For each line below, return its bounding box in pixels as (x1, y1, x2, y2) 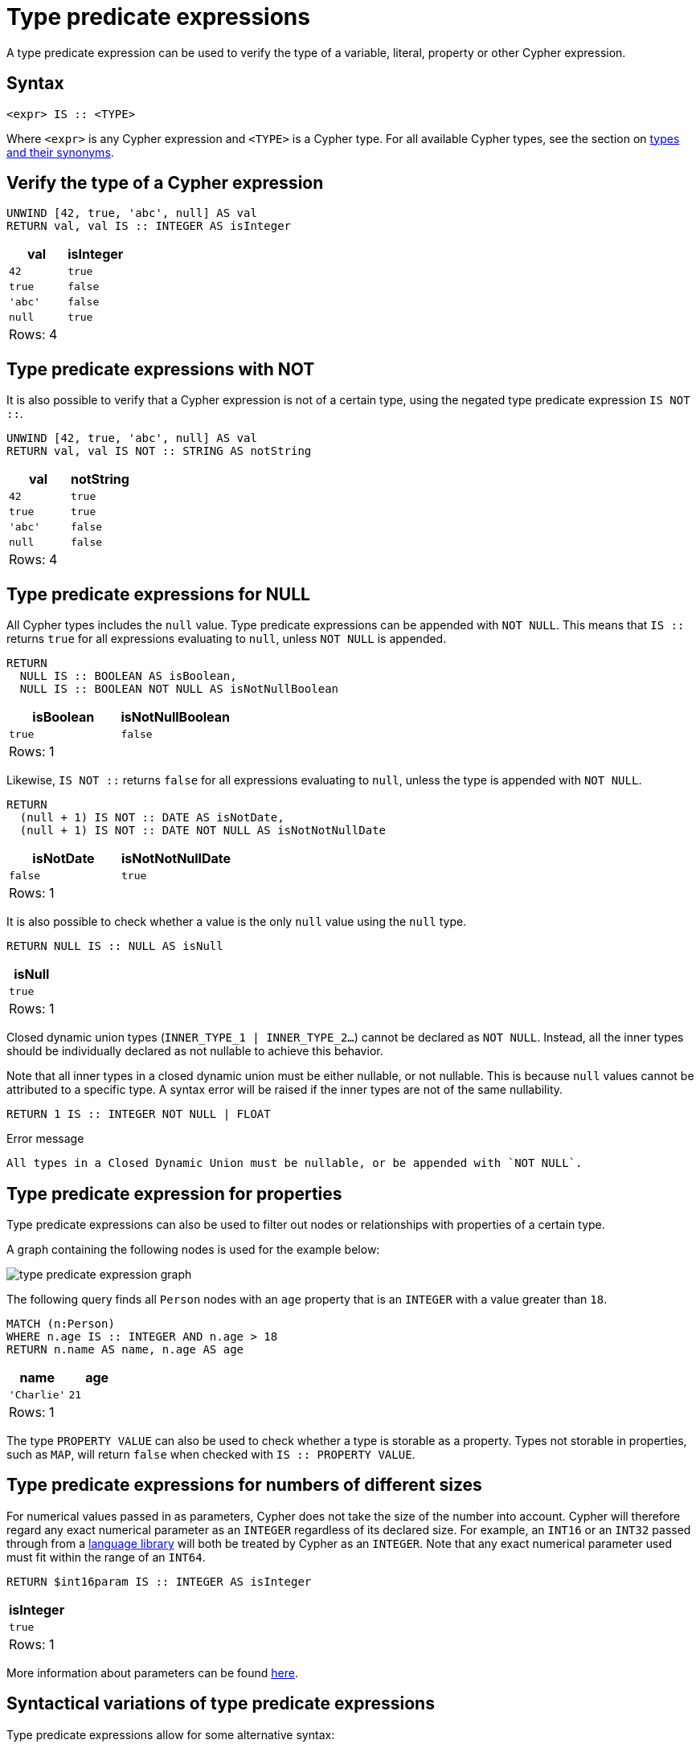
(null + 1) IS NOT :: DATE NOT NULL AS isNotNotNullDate (19, 824, 387, 837)
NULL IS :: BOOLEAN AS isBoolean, (19, 669, 237, 683)
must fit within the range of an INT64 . (6, 1549, 206, 1564)
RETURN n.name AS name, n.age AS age (6, 1342, 244, 1356)
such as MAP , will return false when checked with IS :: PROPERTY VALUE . (6, 1447, 415, 1461)
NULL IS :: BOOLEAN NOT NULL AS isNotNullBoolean (19, 682, 339, 696)
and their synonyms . (6, 145, 114, 159)
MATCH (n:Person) (6, 1316, 115, 1330)
